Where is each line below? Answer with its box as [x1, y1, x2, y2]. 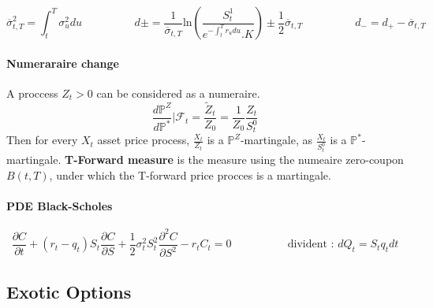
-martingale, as [240, 132, 313, 148]
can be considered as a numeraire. [96, 84, 260, 101]
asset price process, [97, 132, 190, 148]
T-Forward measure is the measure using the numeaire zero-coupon [64, 151, 404, 168]
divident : [287, 239, 334, 250]
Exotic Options [6, 279, 132, 303]
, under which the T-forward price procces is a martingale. [49, 166, 331, 183]
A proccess [6, 84, 58, 101]
